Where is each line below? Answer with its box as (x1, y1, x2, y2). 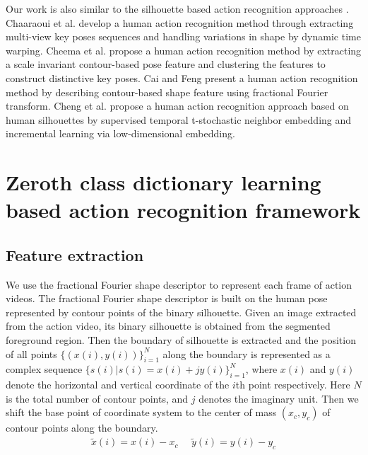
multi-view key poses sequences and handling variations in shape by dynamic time (6, 29, 361, 44)
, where (245, 362, 278, 376)
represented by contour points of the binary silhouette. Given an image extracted (6, 304, 357, 319)
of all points (6, 346, 57, 361)
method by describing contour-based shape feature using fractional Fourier (6, 84, 328, 99)
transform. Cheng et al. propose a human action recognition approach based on (6, 98, 349, 113)
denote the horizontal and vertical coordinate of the (6, 377, 230, 392)
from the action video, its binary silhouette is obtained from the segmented (6, 318, 331, 333)
